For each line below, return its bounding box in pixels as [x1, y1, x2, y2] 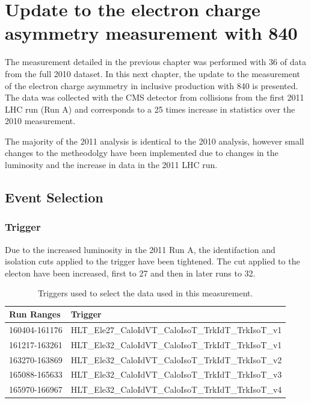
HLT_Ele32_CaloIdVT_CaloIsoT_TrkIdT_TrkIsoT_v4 [70, 383, 282, 396]
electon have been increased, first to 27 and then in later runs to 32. [5, 266, 256, 279]
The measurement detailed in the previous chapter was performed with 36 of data [5, 55, 306, 68]
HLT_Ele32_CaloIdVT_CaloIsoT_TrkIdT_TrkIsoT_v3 [70, 368, 282, 381]
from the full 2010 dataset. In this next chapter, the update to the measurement [5, 67, 300, 80]
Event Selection [5, 188, 103, 207]
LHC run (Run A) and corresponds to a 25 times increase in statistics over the [5, 102, 295, 115]
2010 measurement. [5, 114, 76, 127]
